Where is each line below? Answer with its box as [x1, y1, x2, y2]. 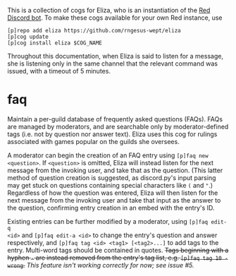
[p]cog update [7, 33, 49, 40]
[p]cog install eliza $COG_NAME [7, 40, 102, 47]
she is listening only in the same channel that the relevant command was [7, 59, 218, 68]
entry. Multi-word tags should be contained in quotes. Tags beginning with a [7, 246, 229, 254]
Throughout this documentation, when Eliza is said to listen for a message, [7, 52, 224, 60]
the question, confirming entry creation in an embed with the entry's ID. [7, 203, 215, 212]
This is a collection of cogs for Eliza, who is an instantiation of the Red [7, 6, 211, 14]
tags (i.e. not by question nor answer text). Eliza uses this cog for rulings [7, 130, 218, 138]
